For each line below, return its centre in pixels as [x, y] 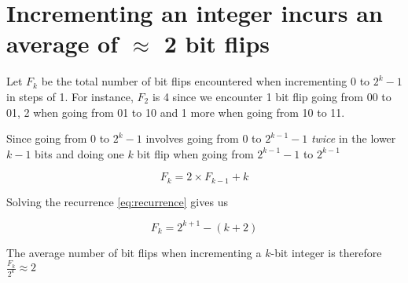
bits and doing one [79, 153]
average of [62, 44]
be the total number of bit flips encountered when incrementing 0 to [206, 81]
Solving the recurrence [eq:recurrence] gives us [117, 201]
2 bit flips [217, 44]
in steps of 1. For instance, [70, 96]
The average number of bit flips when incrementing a [134, 252]
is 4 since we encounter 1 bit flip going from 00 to [272, 96]
